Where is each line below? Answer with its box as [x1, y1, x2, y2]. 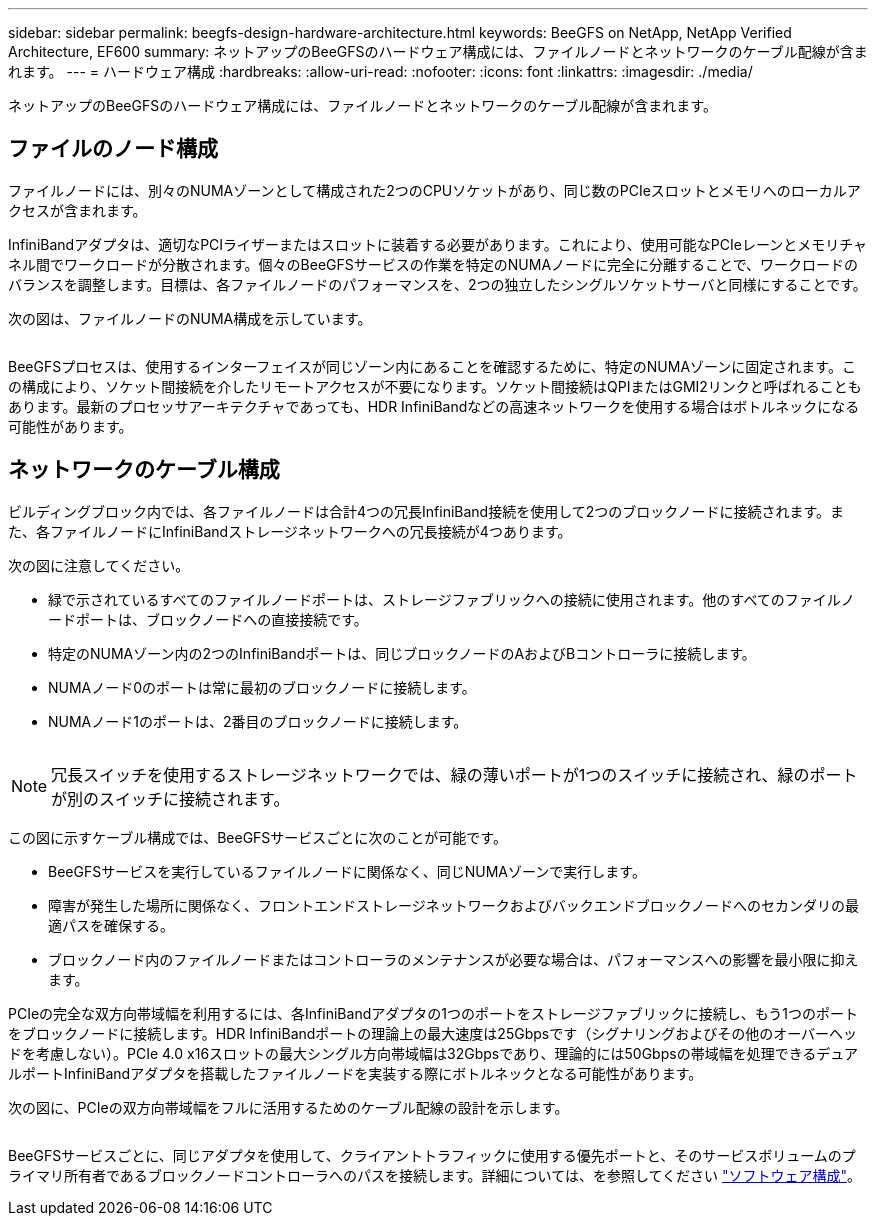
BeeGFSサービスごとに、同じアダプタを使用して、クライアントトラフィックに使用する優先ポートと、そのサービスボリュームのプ [8, 1146, 856, 1164]
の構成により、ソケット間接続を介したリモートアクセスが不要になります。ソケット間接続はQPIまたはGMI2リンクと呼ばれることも [8, 377, 862, 395]
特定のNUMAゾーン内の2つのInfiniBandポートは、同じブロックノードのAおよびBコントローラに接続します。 [48, 644, 756, 662]
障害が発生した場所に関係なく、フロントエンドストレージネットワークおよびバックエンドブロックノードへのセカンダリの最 [48, 896, 859, 914]
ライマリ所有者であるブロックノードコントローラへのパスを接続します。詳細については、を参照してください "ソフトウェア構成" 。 [8, 1166, 862, 1184]
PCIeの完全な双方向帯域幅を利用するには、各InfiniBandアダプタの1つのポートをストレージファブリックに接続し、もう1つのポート [8, 1004, 858, 1022]
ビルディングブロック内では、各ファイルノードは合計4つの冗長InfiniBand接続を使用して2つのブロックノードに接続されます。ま [8, 502, 845, 520]
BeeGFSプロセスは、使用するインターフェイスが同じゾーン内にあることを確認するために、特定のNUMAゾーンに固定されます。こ [8, 357, 856, 375]
